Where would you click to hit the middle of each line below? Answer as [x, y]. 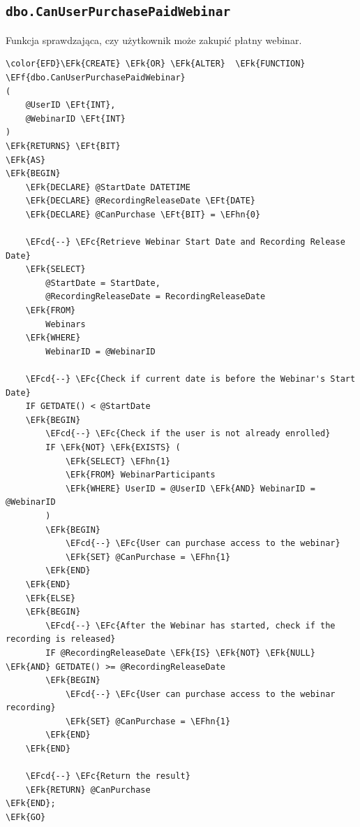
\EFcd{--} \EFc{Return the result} [108, 776]
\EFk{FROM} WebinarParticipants [140, 475]
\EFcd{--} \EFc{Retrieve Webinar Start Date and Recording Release [185, 242]
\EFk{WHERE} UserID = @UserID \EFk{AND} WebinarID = [190, 488]
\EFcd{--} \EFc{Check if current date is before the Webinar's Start [190, 379]
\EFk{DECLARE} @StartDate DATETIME [108, 187]
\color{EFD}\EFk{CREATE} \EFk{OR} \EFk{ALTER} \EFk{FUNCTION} [156, 64]
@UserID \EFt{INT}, [70, 105]
